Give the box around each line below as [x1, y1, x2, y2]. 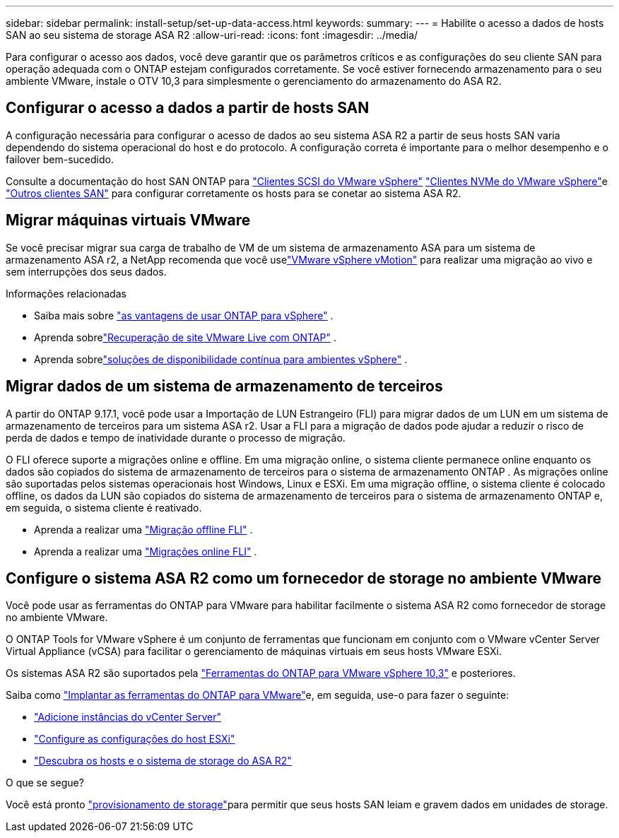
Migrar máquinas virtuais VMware [6, 211, 251, 230]
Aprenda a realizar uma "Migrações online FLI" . [34, 545, 257, 557]
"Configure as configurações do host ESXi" [34, 733, 235, 745]
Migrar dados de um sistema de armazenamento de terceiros [6, 377, 443, 396]
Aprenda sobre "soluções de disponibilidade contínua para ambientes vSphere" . [34, 353, 408, 365]
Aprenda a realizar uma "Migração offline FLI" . [34, 523, 253, 536]
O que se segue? [6, 777, 84, 789]
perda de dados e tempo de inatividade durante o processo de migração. [6, 431, 346, 444]
